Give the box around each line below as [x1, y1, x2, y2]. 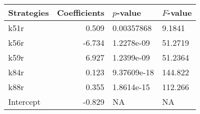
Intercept [8, 96, 41, 107]
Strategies [8, 7, 49, 18]
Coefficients [57, 7, 105, 18]
